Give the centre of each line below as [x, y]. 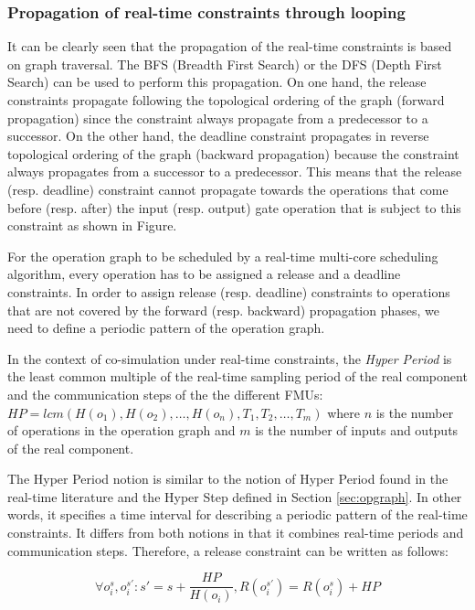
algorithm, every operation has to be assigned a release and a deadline [204, 274]
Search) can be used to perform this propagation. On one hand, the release [217, 82]
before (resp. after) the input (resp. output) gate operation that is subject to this [234, 207]
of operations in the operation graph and [121, 430]
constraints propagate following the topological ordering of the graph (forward [226, 100]
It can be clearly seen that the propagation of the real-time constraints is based [230, 46]
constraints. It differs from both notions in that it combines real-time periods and [236, 533]
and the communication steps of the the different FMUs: [165, 394]
